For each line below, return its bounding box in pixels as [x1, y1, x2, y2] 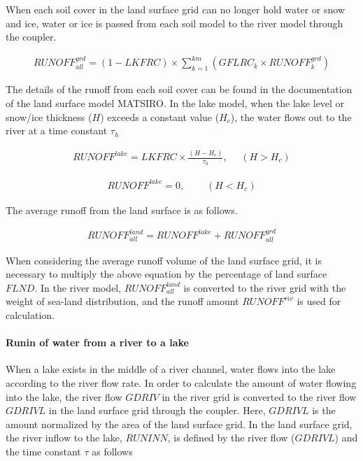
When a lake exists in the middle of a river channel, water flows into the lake [6, 362, 336, 376]
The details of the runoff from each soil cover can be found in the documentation [6, 82, 353, 97]
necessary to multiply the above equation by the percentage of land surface [6, 267, 327, 281]
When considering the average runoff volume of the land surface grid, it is [6, 253, 322, 267]
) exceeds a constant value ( [100, 109, 220, 124]
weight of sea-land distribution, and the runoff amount [6, 294, 239, 308]
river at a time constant [6, 123, 108, 138]
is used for [297, 294, 341, 308]
